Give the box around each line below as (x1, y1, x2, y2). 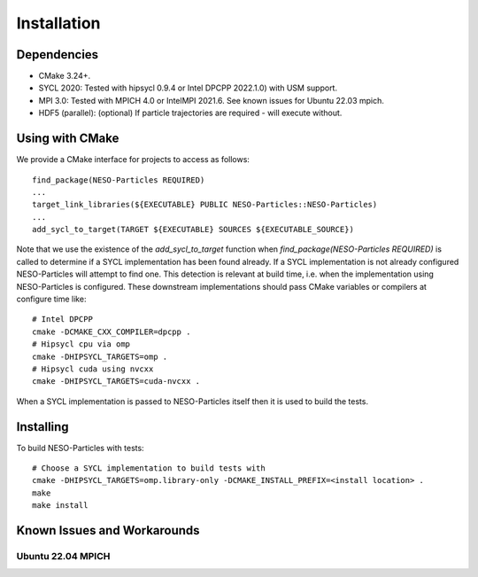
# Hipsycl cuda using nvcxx (32, 364, 154, 374)
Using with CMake (16, 131, 119, 146)
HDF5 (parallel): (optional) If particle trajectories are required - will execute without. (38, 107, 343, 119)
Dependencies (16, 47, 99, 62)
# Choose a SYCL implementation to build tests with (32, 464, 266, 473)
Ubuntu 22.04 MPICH (16, 550, 111, 563)
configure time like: (16, 293, 87, 305)
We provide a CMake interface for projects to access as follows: (16, 154, 250, 165)
